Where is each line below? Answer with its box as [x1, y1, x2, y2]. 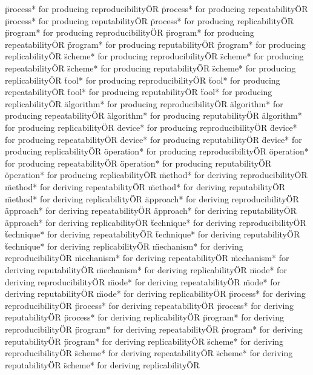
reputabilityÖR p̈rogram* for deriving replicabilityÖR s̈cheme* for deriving [5, 334, 284, 347]
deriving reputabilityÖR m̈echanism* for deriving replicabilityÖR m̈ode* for [5, 264, 287, 276]
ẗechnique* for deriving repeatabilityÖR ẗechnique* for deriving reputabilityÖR [5, 228, 300, 241]
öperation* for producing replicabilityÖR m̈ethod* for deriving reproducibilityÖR [5, 168, 308, 181]
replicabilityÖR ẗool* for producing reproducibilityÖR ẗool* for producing [5, 73, 280, 86]
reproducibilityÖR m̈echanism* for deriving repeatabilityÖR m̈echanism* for [5, 251, 289, 264]
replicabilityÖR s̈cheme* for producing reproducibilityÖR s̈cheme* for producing [5, 50, 304, 62]
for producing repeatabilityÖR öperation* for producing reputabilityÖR [5, 156, 272, 169]
